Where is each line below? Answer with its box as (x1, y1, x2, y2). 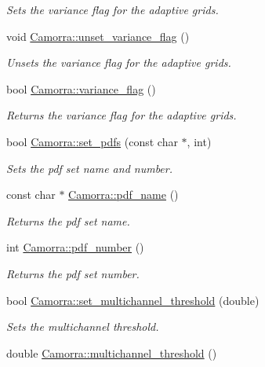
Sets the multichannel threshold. (6, 318, 159, 335)
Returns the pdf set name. (6, 212, 130, 229)
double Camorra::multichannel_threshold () (6, 344, 217, 361)
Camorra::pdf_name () (68, 186, 179, 203)
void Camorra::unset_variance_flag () (6, 28, 190, 44)
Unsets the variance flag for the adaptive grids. (6, 54, 231, 71)
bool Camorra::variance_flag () (6, 80, 156, 97)
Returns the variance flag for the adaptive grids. (6, 107, 237, 123)
